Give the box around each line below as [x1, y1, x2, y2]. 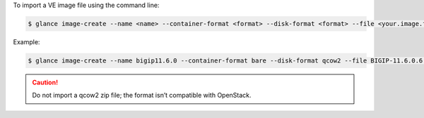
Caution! [32, 78, 59, 86]
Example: [13, 37, 40, 46]
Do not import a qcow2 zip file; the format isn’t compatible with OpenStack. [32, 91, 252, 100]
